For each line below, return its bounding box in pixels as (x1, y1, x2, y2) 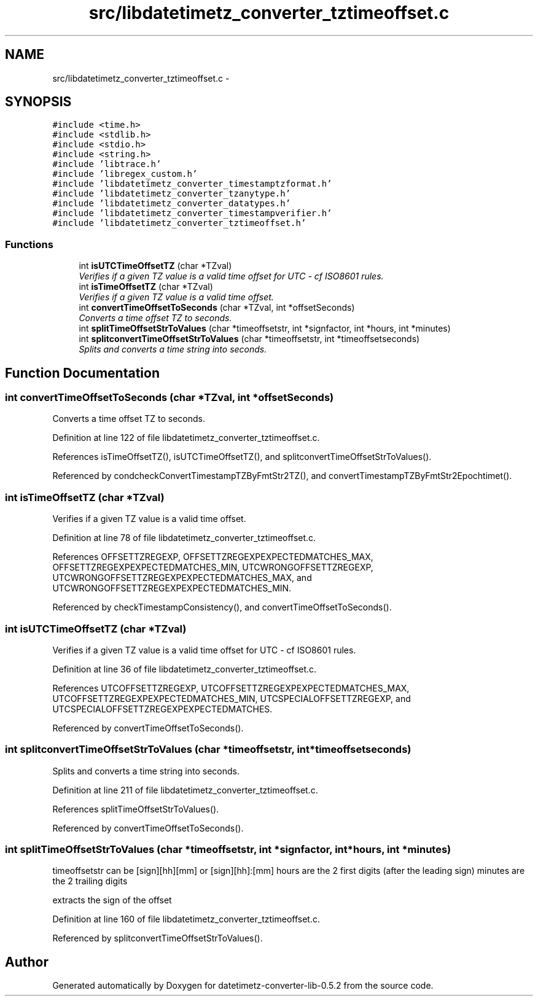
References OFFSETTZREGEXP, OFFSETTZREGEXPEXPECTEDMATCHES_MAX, (52, 551, 373, 563)
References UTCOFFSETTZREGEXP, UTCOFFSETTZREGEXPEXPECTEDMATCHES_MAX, (52, 682, 410, 693)
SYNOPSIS (5, 94, 72, 110)
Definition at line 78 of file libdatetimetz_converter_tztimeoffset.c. (52, 532, 316, 543)
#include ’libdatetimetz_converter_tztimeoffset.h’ (52, 218, 306, 228)
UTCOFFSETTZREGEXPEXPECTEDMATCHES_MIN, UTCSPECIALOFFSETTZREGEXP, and (52, 693, 411, 704)
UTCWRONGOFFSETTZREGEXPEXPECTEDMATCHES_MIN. (52, 583, 292, 594)
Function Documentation (5, 365, 160, 381)
